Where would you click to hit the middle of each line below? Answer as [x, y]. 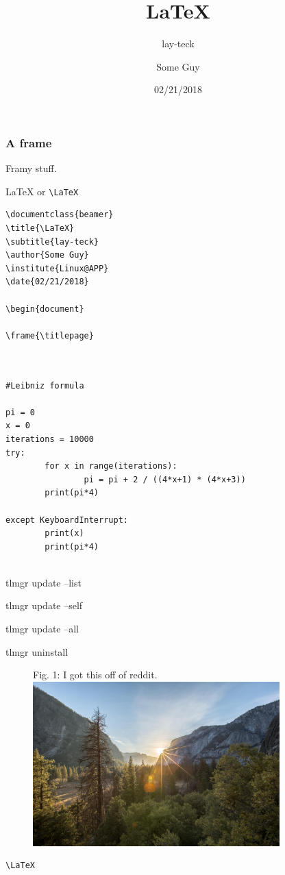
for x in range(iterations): [111, 466]
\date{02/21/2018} [47, 282]
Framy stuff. [31, 168]
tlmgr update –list [44, 582]
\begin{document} [45, 309]
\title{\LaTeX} [40, 229]
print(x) [64, 533]
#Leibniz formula [45, 385]
